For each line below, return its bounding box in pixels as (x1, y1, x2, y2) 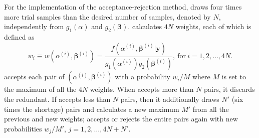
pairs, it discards (204, 84, 255, 94)
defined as (4, 31, 35, 42)
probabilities (4, 123, 42, 133)
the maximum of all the (4, 84, 77, 94)
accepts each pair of (4, 71, 65, 82)
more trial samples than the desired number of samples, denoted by (4, 11, 211, 22)
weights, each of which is (175, 21, 251, 32)
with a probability (115, 71, 170, 82)
